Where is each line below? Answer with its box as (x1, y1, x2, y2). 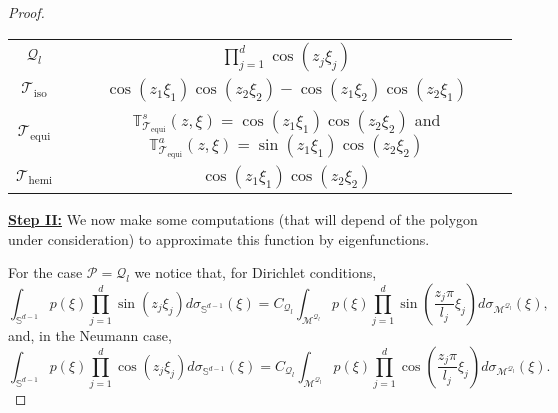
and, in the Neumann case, (8, 325, 172, 346)
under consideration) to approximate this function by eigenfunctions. (8, 228, 430, 249)
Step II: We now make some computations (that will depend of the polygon (8, 209, 478, 229)
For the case (8, 262, 83, 283)
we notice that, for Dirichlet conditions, (134, 262, 377, 283)
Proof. (8, 2, 45, 22)
